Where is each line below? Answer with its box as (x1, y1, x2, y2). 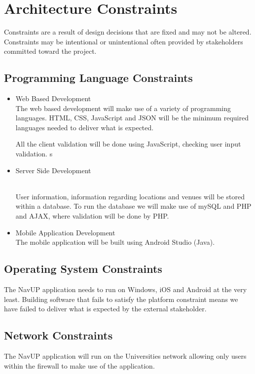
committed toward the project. (4, 46, 97, 56)
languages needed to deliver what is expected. (15, 122, 154, 132)
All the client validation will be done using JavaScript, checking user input (15, 139, 241, 149)
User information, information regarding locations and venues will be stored (15, 191, 245, 201)
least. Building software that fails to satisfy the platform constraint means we (4, 294, 238, 304)
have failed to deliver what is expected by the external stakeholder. (4, 303, 207, 314)
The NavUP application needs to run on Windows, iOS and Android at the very (4, 284, 247, 295)
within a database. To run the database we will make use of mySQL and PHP (15, 201, 252, 211)
